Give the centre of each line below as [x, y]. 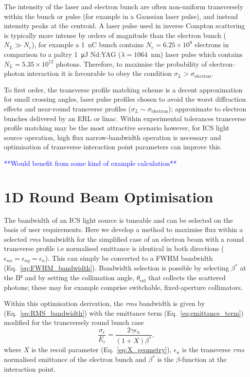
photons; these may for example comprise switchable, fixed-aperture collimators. [123, 287]
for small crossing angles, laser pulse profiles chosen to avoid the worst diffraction [125, 99]
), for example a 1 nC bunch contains [88, 45]
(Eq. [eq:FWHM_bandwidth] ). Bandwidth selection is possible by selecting [116, 268]
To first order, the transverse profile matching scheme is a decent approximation [123, 89]
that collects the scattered [187, 278]
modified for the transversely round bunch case [74, 322]
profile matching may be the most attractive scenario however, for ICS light [117, 128]
